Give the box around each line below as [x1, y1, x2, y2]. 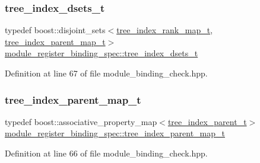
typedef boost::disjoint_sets [5, 24, 106, 36]
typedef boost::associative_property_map [5, 115, 157, 127]
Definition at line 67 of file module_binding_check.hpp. [5, 67, 208, 79]
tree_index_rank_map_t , [116, 24, 213, 36]
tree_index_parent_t [167, 115, 247, 127]
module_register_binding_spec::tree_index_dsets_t [5, 47, 198, 59]
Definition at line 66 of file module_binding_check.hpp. [5, 147, 208, 159]
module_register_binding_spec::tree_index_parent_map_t [5, 127, 225, 139]
